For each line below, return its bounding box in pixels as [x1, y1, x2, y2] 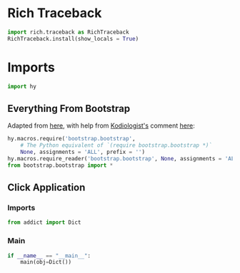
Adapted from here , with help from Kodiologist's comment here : [7, 121, 195, 130]
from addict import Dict [7, 219, 81, 226]
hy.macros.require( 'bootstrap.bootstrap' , [7, 135, 136, 143]
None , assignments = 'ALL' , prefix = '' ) [20, 148, 145, 156]
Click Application [7, 182, 86, 194]
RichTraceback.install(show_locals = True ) [7, 35, 139, 42]
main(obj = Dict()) [20, 259, 72, 266]
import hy [7, 83, 37, 90]
